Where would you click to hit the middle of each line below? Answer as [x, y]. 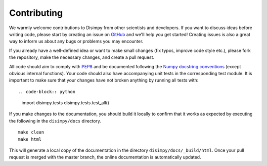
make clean [31, 132]
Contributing [36, 13]
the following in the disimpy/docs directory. [55, 121]
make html [30, 139]
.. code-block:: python [47, 92]
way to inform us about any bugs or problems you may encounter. [76, 41]
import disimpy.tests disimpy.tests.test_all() [66, 103]
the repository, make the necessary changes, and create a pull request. [82, 57]
